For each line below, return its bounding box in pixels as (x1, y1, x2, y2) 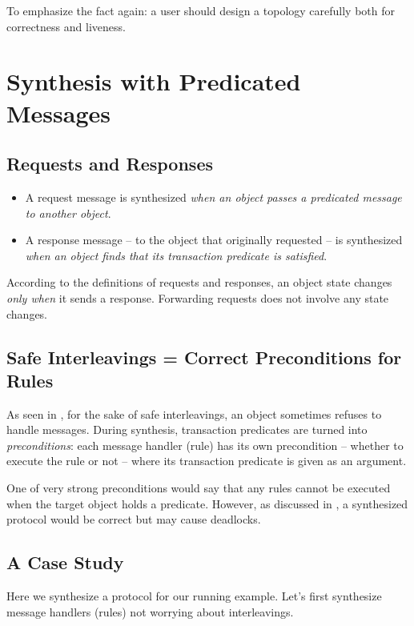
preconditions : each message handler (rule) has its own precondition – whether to (6, 436, 404, 453)
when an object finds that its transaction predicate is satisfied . (25, 247, 328, 263)
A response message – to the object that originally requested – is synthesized (25, 231, 403, 248)
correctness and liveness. (6, 18, 126, 34)
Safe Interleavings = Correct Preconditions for (6, 344, 402, 369)
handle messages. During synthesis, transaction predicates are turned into (6, 421, 368, 438)
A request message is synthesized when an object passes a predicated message (25, 188, 402, 205)
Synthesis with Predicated (6, 65, 301, 98)
